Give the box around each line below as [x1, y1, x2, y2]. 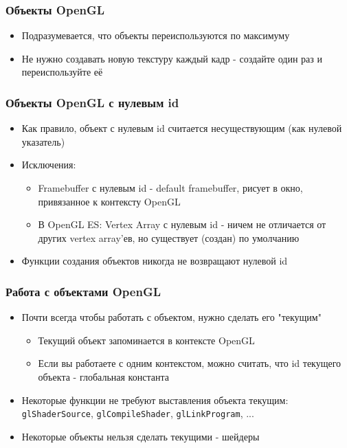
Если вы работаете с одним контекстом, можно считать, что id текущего [38, 356, 342, 370]
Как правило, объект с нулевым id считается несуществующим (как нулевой [21, 121, 342, 135]
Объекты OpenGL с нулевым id [5, 93, 179, 111]
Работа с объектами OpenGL [5, 282, 161, 300]
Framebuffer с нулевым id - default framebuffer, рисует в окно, [38, 181, 303, 194]
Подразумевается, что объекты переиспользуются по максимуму [21, 28, 290, 43]
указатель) [21, 134, 65, 148]
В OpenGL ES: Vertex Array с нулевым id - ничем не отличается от [38, 217, 326, 232]
